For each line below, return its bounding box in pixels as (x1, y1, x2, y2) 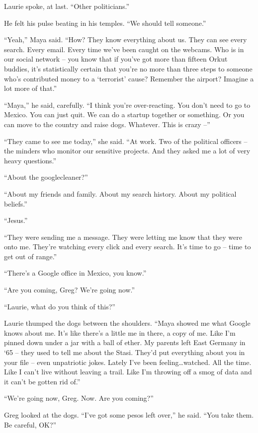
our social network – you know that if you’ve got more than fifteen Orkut (4, 54, 228, 64)
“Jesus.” (4, 215, 28, 225)
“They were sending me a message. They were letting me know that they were (4, 231, 242, 242)
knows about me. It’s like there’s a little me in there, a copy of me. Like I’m (4, 327, 236, 338)
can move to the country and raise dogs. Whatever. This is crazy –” (4, 119, 210, 129)
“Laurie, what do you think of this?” (4, 301, 115, 311)
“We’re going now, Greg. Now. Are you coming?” (4, 393, 154, 403)
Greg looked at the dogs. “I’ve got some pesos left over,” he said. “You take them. (4, 410, 254, 420)
